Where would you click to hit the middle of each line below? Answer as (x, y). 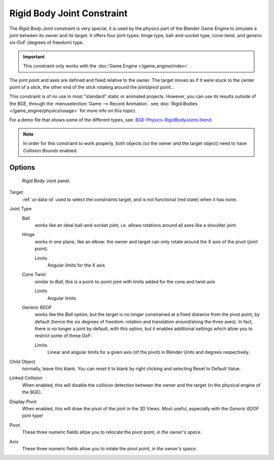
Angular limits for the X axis (76, 265)
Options (22, 168)
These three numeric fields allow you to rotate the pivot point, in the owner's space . (110, 448)
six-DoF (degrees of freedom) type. (47, 43)
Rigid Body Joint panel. (46, 181)
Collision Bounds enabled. (50, 150)
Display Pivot (23, 402)
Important (34, 56)
